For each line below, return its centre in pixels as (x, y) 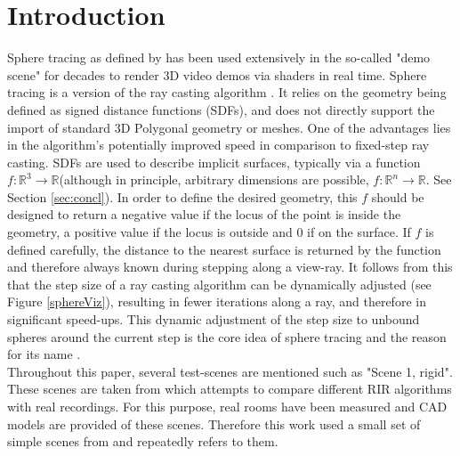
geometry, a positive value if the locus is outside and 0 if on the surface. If (209, 232)
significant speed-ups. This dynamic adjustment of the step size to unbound (214, 319)
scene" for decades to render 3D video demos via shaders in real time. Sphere (217, 74)
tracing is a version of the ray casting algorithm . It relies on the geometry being (227, 92)
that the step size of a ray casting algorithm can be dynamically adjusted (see (219, 284)
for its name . (44, 354)
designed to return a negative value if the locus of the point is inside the (204, 214)
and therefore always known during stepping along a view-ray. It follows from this (230, 267)
